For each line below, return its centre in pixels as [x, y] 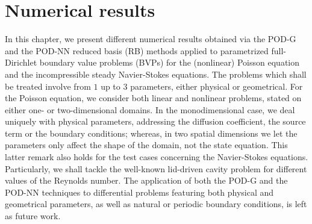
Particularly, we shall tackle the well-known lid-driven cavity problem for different [156, 168]
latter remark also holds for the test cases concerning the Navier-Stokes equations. [157, 157]
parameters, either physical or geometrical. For [217, 86]
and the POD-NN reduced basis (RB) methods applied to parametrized [137, 50]
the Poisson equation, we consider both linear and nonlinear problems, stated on [153, 98]
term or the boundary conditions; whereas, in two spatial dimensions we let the [151, 133]
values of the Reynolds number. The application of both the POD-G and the [146, 180]
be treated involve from [48, 86]
